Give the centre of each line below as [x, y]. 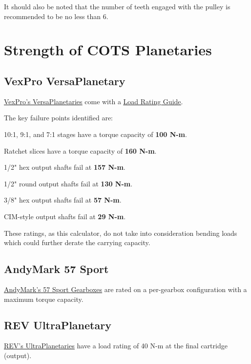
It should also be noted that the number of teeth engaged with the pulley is [117, 6]
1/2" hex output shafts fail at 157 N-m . [65, 167]
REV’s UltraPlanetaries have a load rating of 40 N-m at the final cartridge [116, 346]
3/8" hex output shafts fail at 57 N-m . [63, 200]
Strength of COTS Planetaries [108, 50]
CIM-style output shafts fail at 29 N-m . [65, 216]
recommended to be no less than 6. [56, 16]
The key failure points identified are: [59, 118]
